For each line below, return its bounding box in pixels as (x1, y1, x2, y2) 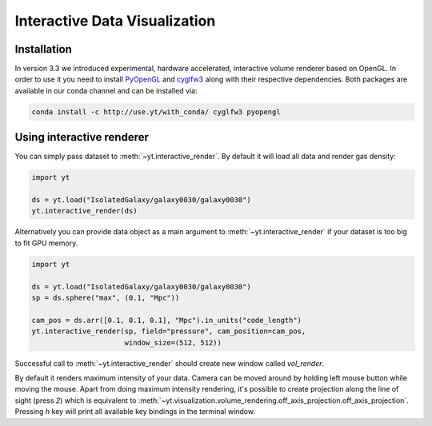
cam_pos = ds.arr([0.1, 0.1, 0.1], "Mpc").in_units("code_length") (31, 316, 302, 324)
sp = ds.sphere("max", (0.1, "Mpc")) (31, 293, 180, 303)
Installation (14, 42, 72, 56)
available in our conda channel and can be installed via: (14, 86, 198, 95)
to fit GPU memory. (14, 238, 78, 248)
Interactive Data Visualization (14, 12, 216, 30)
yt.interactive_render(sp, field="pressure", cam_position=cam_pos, (31, 327, 306, 336)
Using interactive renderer (14, 130, 150, 144)
